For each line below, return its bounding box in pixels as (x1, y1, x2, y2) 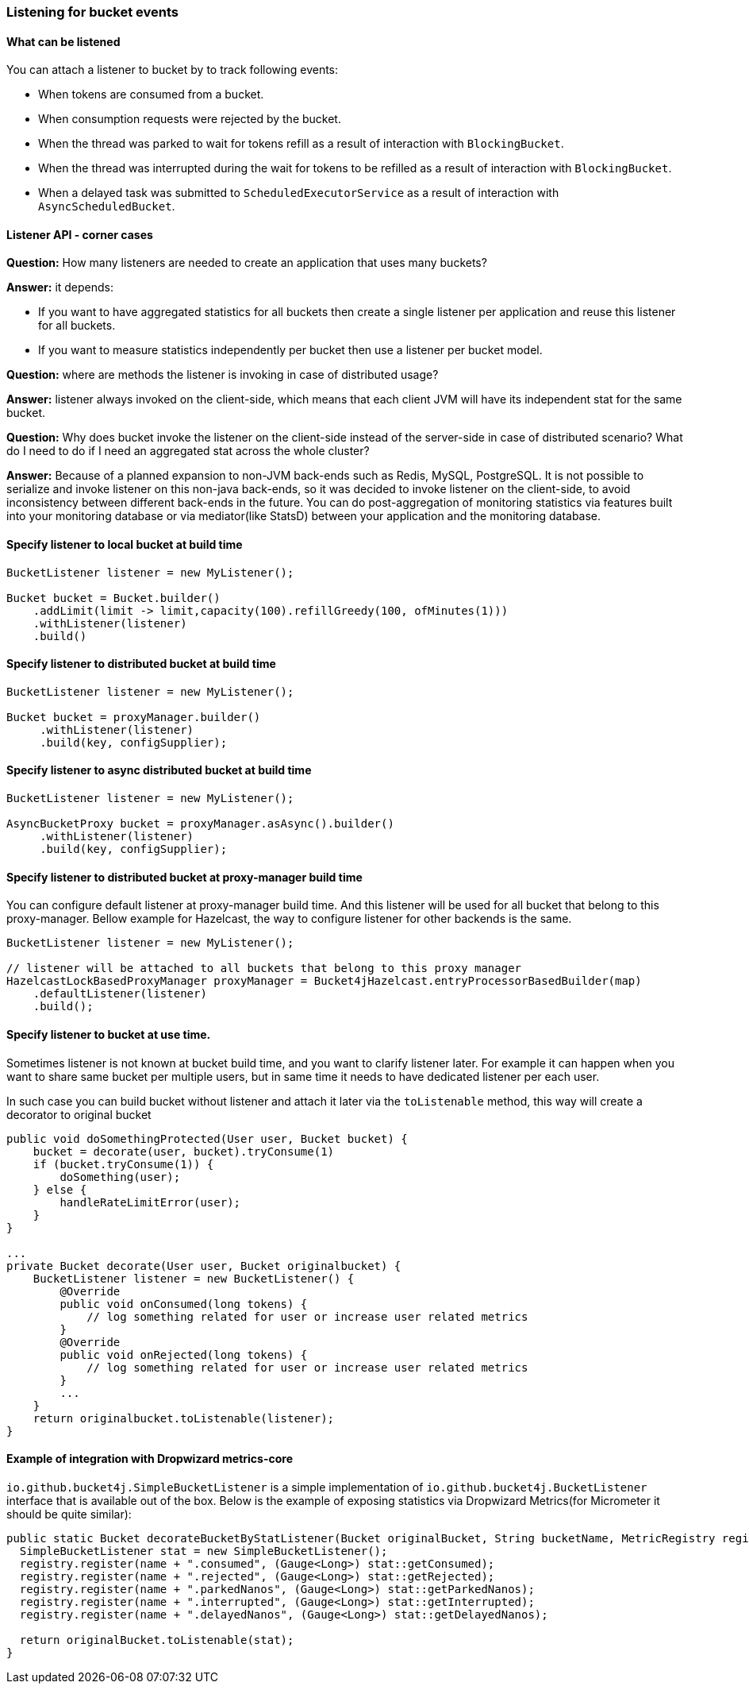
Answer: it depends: (6, 280, 114, 295)
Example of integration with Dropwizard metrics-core (6, 1452, 293, 1466)
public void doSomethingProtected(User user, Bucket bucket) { (6, 1132, 408, 1145)
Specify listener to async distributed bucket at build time (6, 763, 312, 777)
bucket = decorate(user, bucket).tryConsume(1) (33, 1144, 335, 1158)
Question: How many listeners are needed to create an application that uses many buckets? (6, 256, 487, 270)
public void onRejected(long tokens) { (60, 1348, 308, 1361)
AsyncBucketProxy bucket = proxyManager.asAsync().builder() (6, 817, 394, 831)
